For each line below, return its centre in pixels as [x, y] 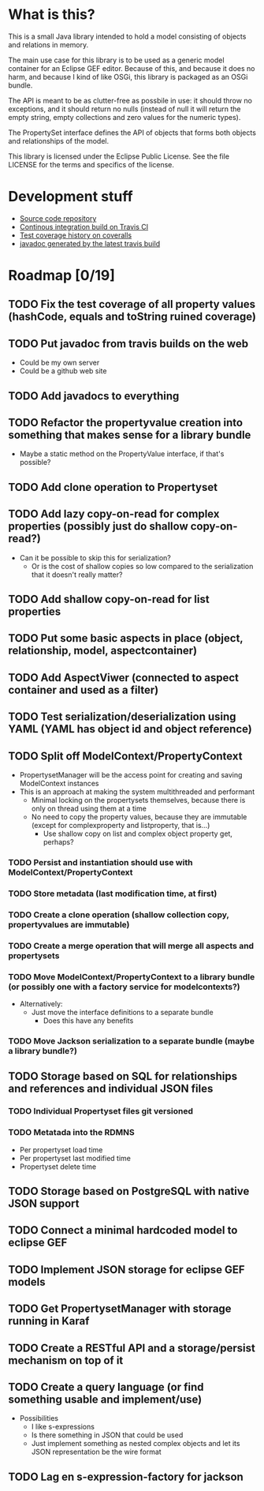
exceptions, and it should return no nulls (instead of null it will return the [125, 109]
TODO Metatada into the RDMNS [72, 1133]
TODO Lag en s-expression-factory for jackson [126, 1476]
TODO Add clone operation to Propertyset [113, 487]
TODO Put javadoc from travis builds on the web [128, 344]
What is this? [52, 15]
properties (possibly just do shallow [99, 526]
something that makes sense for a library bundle [130, 435]
